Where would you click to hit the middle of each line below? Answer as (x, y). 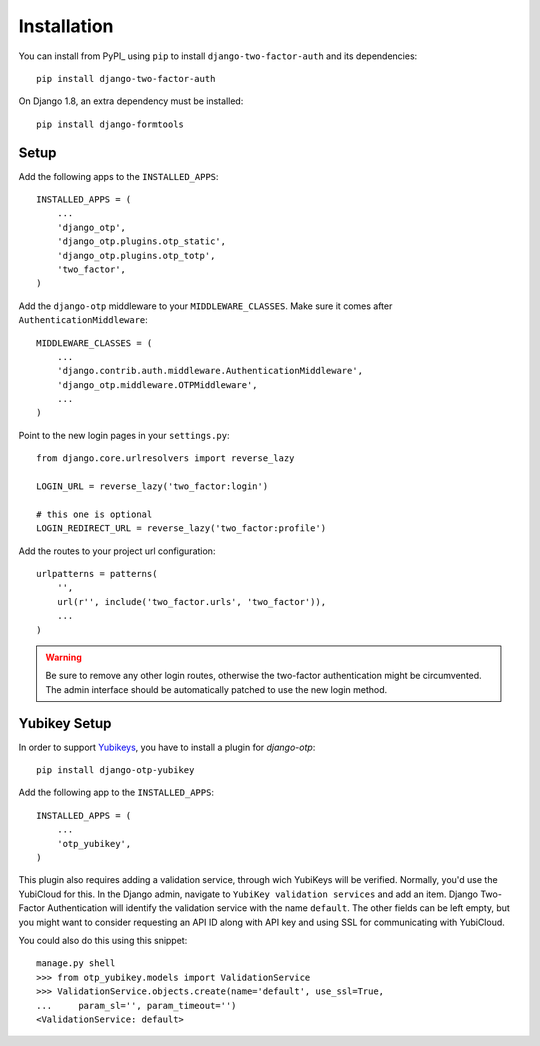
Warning (63, 657)
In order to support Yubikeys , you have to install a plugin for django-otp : (167, 747)
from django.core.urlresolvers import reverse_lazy (165, 458)
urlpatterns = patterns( (97, 573)
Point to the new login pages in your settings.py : (124, 435)
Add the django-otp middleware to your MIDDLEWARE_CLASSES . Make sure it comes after (205, 306)
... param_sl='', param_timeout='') (136, 1005)
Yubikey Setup (65, 723)
